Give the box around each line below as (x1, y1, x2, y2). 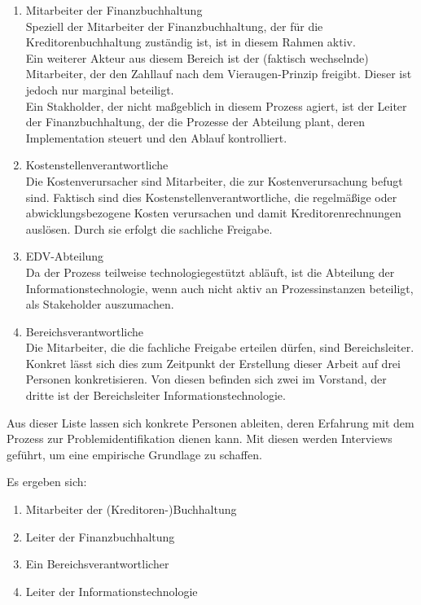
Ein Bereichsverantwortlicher (25, 555, 169, 572)
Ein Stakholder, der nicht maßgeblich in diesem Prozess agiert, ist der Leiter (25, 97, 407, 114)
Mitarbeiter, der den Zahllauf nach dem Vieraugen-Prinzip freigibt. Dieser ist (25, 65, 412, 82)
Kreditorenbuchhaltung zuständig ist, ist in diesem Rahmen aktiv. (25, 33, 356, 50)
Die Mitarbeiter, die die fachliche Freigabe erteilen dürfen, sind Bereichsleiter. (25, 339, 414, 356)
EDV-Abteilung (25, 248, 104, 265)
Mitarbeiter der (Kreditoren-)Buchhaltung (25, 501, 237, 518)
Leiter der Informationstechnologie (25, 582, 198, 599)
